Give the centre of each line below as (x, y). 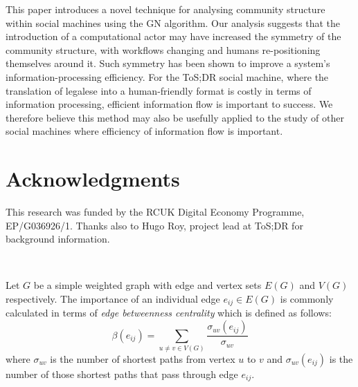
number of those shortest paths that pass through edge (122, 374)
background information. (58, 239)
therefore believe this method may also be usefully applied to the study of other (175, 117)
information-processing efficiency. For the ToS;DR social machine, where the (167, 76)
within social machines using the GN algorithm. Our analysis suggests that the (173, 22)
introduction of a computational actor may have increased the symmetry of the (173, 36)
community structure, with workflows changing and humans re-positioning (163, 49)
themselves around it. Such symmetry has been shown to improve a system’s (168, 63)
